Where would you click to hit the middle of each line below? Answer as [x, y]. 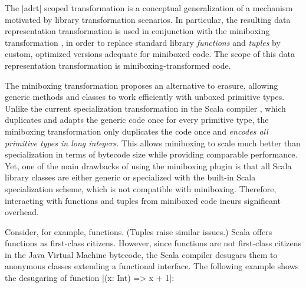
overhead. [22, 212]
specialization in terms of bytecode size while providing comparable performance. [151, 154]
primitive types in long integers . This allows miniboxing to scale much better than [153, 143]
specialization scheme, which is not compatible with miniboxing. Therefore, [141, 188]
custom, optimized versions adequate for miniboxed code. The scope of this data [150, 54]
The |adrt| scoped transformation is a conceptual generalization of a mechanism [149, 8]
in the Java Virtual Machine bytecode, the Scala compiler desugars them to [141, 254]
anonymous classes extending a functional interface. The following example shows [152, 266]
